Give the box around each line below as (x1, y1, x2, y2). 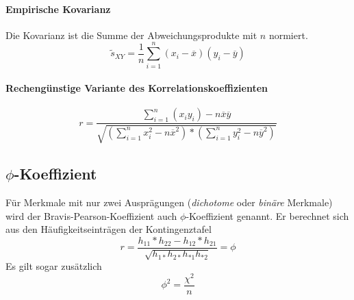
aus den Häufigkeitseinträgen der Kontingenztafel (5, 222, 212, 236)
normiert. (268, 27, 308, 42)
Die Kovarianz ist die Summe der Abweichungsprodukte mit (5, 27, 257, 42)
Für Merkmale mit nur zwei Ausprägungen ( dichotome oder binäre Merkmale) (5, 195, 333, 209)
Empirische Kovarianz (5, 1, 111, 16)
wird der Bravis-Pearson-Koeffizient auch (5, 208, 177, 223)
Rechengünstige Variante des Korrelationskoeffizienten (5, 81, 268, 95)
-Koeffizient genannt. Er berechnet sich (186, 208, 349, 223)
